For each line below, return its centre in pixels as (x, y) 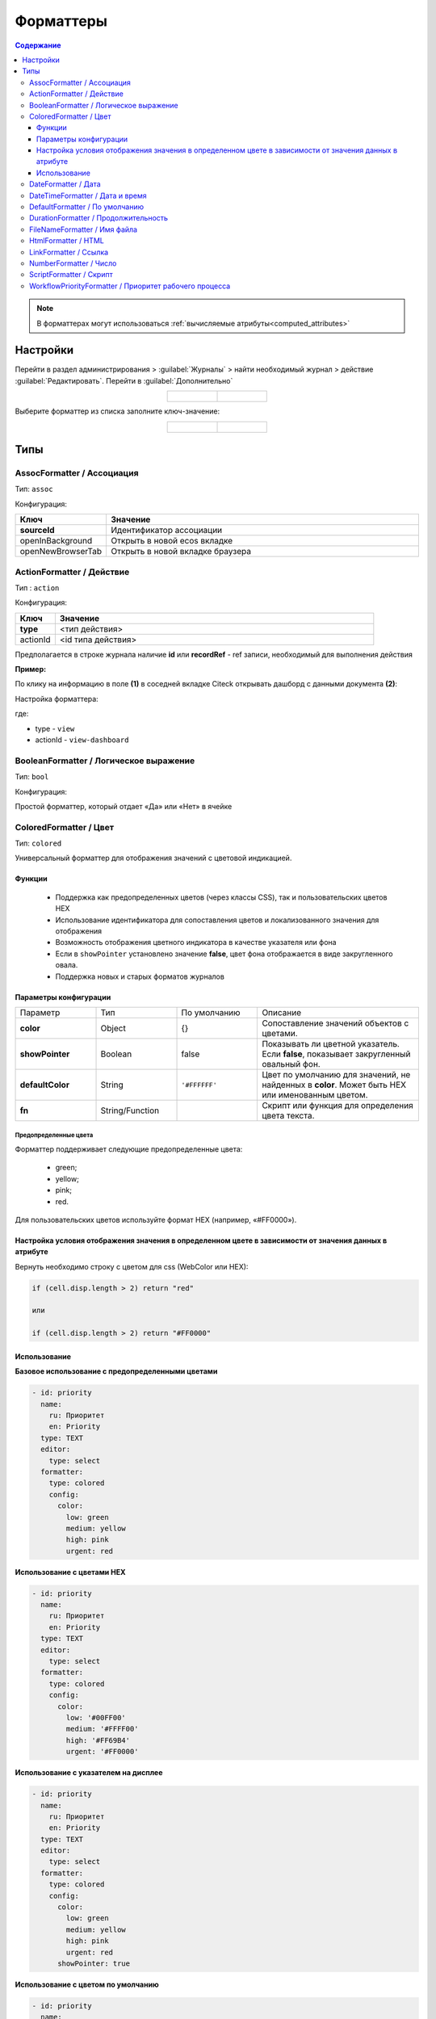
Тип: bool (32, 777)
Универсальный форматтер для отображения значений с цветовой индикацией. (153, 858)
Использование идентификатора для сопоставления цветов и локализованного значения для (217, 920)
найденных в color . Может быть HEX (334, 1085)
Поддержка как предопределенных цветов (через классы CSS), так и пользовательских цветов (221, 897)
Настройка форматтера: (57, 699)
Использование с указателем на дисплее (89, 1773)
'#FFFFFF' (199, 1085)
